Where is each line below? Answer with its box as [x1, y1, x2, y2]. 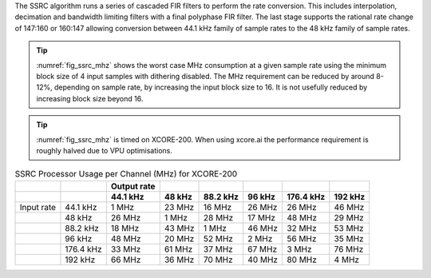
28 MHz [204, 212, 234, 223]
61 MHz [164, 244, 193, 255]
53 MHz [334, 222, 364, 233]
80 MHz [287, 254, 317, 265]
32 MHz [287, 222, 317, 233]
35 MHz [334, 232, 364, 244]
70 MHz [204, 254, 233, 265]
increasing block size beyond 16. [36, 93, 144, 103]
